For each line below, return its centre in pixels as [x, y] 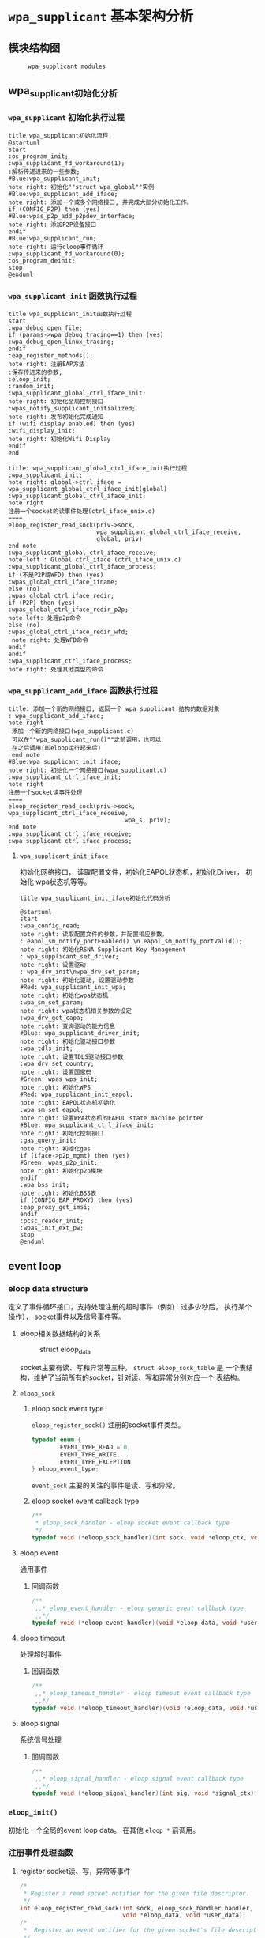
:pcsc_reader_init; [52, 1221]
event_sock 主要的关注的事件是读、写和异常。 [105, 1485]
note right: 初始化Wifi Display [60, 440]
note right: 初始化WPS [55, 1088]
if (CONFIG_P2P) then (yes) [54, 209]
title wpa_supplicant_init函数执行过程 [70, 314]
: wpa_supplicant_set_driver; [69, 957]
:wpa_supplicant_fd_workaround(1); [67, 163]
